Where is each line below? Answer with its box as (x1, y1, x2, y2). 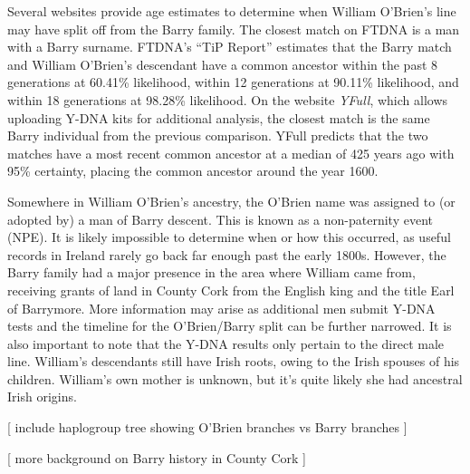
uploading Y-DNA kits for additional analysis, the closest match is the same (7, 108, 430, 127)
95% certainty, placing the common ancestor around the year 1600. (7, 161, 379, 180)
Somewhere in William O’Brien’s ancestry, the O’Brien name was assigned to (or (7, 191, 456, 210)
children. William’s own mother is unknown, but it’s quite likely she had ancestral (7, 369, 463, 388)
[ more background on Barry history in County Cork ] (7, 448, 306, 467)
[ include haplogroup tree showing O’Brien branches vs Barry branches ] (7, 418, 408, 437)
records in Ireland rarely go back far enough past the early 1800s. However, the (7, 245, 446, 264)
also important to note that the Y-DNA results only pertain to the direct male (7, 334, 445, 353)
